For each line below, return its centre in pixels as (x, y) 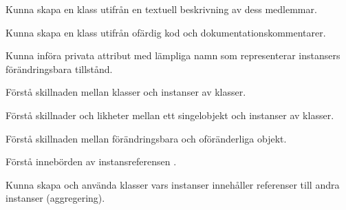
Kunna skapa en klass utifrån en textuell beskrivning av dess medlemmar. (161, 9)
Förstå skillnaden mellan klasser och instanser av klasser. (126, 92)
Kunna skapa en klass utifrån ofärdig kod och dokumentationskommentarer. (166, 32)
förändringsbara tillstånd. (59, 69)
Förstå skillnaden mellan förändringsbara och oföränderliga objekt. (146, 138)
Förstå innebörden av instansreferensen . (91, 161)
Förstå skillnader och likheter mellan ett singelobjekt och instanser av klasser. (170, 115)
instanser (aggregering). (55, 198)
